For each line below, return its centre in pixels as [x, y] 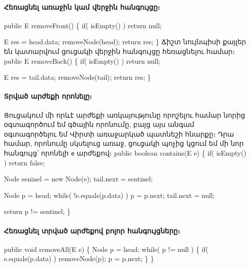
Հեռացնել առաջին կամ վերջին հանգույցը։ [82, 7]
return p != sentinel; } [37, 211]
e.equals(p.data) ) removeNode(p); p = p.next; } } [79, 258]
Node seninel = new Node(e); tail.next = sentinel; [78, 179]
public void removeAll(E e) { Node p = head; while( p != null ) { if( [106, 249]
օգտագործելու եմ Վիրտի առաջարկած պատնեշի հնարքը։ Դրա [119, 133]
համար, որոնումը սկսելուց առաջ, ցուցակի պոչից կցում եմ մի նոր [124, 143]
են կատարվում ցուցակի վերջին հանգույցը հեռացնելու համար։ [119, 51]
